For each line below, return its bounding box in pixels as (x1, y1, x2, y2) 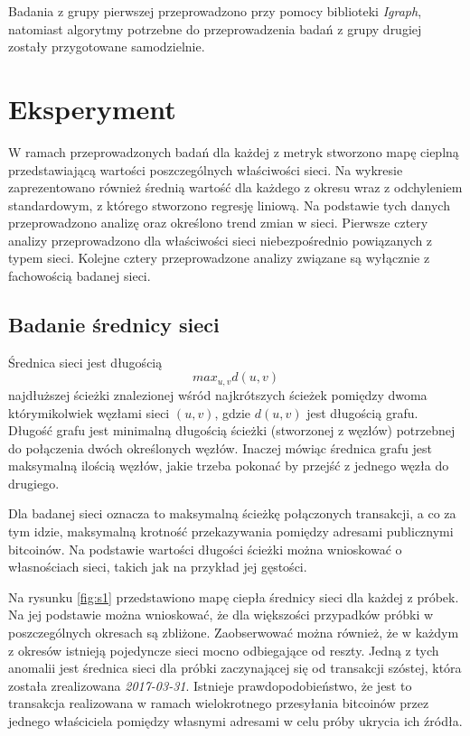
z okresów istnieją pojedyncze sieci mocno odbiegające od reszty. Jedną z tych (8, 640, 439, 659)
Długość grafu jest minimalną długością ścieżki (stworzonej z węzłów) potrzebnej (8, 421, 456, 440)
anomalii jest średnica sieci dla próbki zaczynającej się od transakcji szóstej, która (8, 658, 462, 677)
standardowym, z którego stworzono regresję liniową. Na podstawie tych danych (8, 195, 450, 214)
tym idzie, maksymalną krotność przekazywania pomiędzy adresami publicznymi (8, 522, 454, 541)
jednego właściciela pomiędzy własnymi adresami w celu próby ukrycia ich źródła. (8, 712, 463, 730)
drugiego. (8, 473, 60, 492)
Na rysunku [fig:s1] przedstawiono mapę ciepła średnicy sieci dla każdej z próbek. (8, 587, 459, 606)
